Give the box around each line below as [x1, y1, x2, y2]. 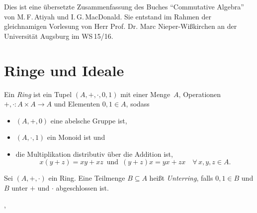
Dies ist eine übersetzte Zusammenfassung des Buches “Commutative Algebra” [4, 1, 244, 11]
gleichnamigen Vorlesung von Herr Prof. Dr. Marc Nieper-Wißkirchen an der [4, 21, 237, 31]
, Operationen [178, 89, 221, 99]
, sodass [126, 99, 150, 109]
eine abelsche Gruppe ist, [50, 115, 127, 125]
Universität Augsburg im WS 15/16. [4, 30, 113, 41]
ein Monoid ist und [47, 132, 105, 142]
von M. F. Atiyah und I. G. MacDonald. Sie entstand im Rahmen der [4, 11, 211, 21]
